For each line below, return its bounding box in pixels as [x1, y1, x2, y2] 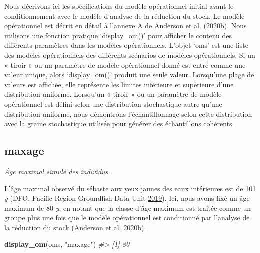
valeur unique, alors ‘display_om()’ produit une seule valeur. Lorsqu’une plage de [4, 69, 254, 80]
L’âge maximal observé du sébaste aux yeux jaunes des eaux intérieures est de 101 [4, 183, 256, 193]
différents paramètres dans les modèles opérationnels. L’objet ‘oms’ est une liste [4, 40, 248, 50]
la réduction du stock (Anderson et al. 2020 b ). [4, 222, 146, 232]
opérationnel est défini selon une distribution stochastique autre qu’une [4, 98, 222, 109]
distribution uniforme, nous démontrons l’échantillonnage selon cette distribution [4, 108, 252, 119]
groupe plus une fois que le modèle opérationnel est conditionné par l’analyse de [4, 212, 250, 223]
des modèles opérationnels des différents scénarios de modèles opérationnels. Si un [4, 49, 255, 60]
